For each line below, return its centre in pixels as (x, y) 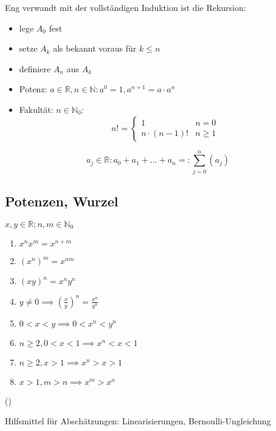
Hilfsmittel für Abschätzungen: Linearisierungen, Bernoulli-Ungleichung (138, 421)
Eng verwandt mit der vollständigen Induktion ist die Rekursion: (126, 7)
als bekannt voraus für (95, 48)
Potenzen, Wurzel (62, 201)
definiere (35, 68)
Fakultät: (36, 109)
